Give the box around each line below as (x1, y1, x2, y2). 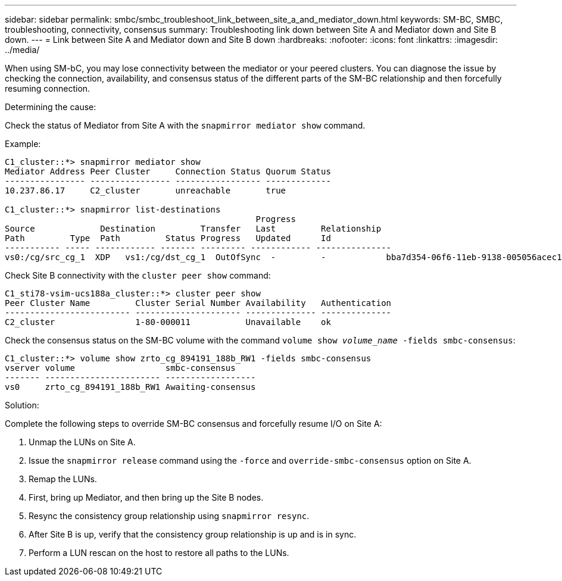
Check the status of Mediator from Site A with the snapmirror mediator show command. (5, 120, 366, 130)
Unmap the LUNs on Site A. (29, 437, 136, 447)
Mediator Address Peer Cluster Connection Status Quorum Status (5, 167, 331, 176)
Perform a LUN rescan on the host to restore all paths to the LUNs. (29, 548, 289, 558)
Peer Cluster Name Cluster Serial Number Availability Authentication (5, 298, 392, 308)
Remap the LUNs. (29, 474, 97, 484)
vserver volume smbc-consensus (5, 363, 236, 373)
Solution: (5, 400, 39, 410)
